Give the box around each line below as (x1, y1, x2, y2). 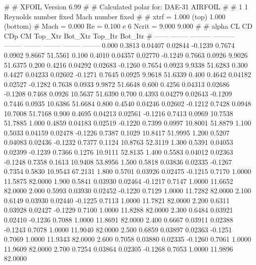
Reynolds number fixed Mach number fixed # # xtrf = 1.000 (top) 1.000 (4, 11, 226, 21)
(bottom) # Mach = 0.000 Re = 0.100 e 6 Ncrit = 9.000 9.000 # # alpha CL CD (4, 21, 253, 31)
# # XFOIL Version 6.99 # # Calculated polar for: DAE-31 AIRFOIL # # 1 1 (4, 1, 248, 11)
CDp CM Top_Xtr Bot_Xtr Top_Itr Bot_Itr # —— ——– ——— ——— (4, 30, 234, 41)
